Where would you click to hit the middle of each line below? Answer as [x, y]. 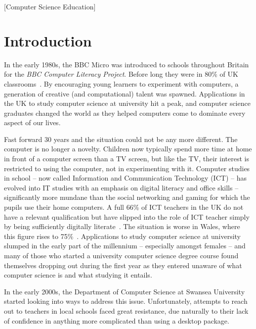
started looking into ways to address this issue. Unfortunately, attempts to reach [126, 301]
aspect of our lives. [32, 122]
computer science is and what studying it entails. [78, 275]
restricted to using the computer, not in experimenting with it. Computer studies [127, 168]
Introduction [48, 40]
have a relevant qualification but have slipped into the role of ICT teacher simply [127, 216]
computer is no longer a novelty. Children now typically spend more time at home [128, 149]
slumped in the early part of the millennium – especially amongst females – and [125, 246]
